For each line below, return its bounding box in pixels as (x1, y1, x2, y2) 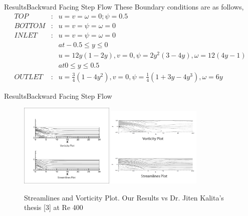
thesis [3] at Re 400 (24, 202, 83, 212)
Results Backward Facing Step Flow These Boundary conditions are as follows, (4, 2, 244, 12)
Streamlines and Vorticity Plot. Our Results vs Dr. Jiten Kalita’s (24, 192, 224, 202)
